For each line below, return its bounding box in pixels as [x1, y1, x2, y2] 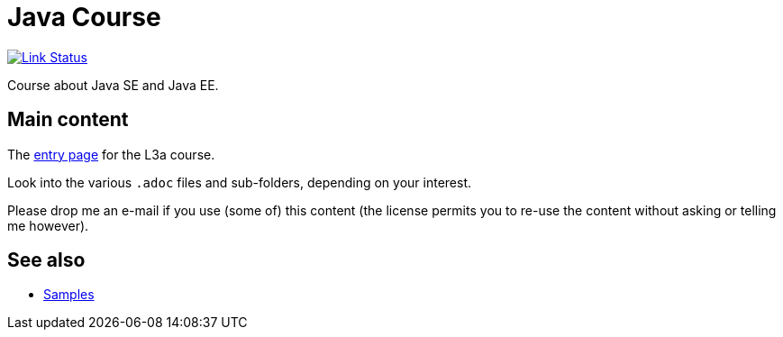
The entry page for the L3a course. [7, 146, 215, 162]
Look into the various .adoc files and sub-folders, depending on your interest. [7, 174, 472, 190]
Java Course [7, 2, 161, 32]
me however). [7, 217, 89, 233]
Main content [7, 108, 129, 132]
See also [7, 249, 86, 272]
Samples [43, 287, 95, 303]
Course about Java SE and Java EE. [7, 77, 219, 93]
